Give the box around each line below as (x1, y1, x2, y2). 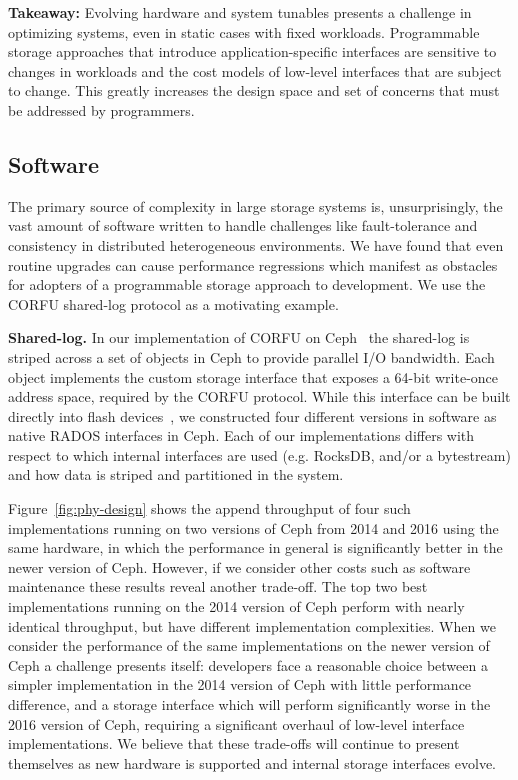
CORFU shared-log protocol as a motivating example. (8, 293, 339, 314)
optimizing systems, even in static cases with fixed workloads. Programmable (8, 21, 480, 42)
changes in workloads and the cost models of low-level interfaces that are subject (8, 60, 502, 81)
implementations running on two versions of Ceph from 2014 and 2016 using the (8, 517, 499, 538)
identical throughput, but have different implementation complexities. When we (8, 615, 496, 636)
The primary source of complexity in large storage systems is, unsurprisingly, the (8, 195, 503, 216)
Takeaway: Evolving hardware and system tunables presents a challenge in (8, 2, 472, 22)
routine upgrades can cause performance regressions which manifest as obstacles (8, 254, 498, 275)
